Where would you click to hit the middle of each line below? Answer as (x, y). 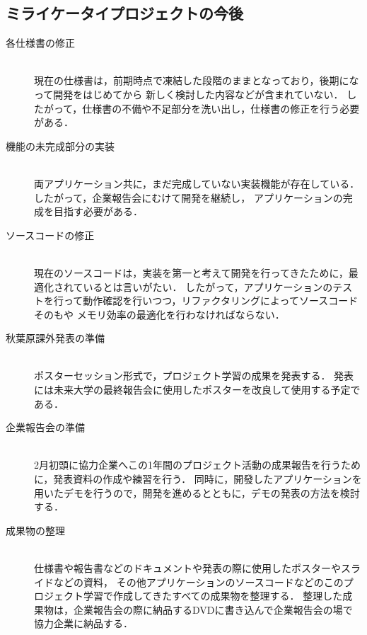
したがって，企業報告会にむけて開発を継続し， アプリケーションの (188, 197)
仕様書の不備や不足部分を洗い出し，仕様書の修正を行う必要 (221, 108)
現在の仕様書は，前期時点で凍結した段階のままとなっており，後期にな (197, 80)
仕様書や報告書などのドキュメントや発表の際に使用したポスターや (187, 568)
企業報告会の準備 (45, 427)
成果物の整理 (35, 530)
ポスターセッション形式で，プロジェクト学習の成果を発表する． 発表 (194, 376)
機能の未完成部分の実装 (60, 145)
